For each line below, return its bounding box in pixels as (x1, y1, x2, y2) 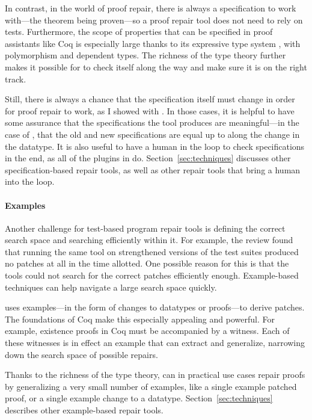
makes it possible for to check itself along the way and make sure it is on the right (5, 60, 307, 73)
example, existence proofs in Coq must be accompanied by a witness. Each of (5, 324, 290, 337)
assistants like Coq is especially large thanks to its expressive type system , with (5, 37, 301, 49)
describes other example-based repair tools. (5, 404, 164, 416)
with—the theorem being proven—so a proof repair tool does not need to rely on (5, 13, 303, 26)
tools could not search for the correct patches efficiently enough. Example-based (5, 269, 299, 282)
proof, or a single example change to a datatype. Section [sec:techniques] (5, 392, 273, 404)
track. (5, 72, 26, 85)
